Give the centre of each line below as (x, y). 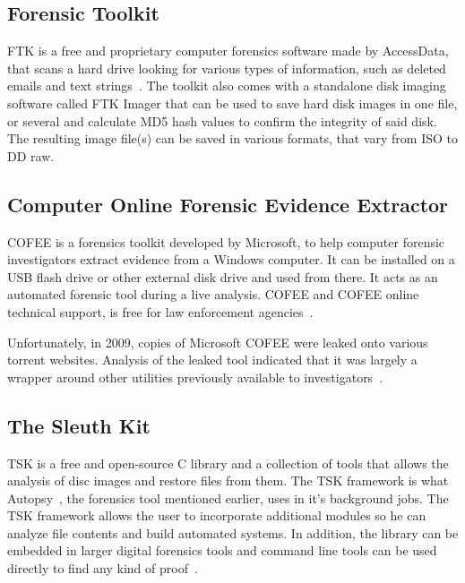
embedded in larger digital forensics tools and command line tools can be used (222, 550)
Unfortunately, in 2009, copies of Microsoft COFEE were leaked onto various (218, 342)
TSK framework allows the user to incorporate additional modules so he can (217, 515)
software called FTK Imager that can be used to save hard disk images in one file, (232, 103)
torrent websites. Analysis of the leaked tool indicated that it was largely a (212, 360)
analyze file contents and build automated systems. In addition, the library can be (233, 532)
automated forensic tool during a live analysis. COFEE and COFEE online (213, 294)
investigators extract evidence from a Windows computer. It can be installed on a (231, 259)
